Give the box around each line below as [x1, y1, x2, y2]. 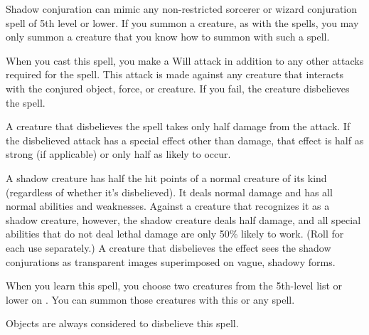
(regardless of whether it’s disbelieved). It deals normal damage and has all [6, 184, 333, 199]
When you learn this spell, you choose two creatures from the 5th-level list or [6, 278, 343, 293]
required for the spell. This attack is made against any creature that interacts [6, 67, 344, 82]
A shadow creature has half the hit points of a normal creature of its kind [6, 170, 327, 185]
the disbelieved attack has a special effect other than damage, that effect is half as [6, 132, 364, 147]
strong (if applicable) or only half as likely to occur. [6, 147, 231, 161]
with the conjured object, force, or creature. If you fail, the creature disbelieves [6, 80, 350, 95]
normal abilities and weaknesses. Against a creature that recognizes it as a [6, 198, 330, 213]
